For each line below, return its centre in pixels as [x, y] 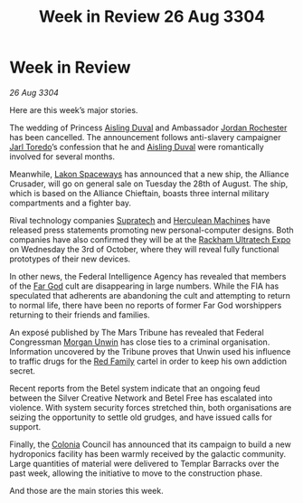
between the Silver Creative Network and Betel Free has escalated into [141, 398]
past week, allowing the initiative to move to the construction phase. [136, 473]
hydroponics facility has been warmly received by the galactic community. [148, 453]
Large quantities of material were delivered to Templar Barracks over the [144, 463]
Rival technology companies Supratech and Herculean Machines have [140, 220]
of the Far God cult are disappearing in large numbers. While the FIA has [144, 286]
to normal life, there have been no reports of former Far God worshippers [146, 305]
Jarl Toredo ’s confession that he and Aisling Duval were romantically [137, 147]
